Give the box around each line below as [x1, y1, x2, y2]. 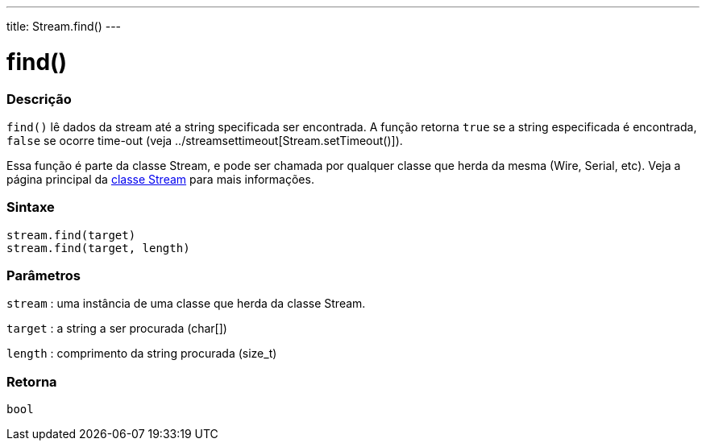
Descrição [6, 90, 72, 107]
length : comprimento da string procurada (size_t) [6, 346, 277, 361]
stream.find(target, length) [6, 241, 190, 255]
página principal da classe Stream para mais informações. [6, 172, 314, 186]
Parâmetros [6, 267, 81, 284]
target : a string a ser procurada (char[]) [6, 321, 227, 336]
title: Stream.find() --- [6, 19, 122, 33]
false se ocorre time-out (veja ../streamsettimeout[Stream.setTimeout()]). [6, 133, 403, 147]
